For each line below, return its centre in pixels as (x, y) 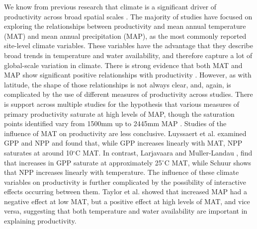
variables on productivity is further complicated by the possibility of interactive (125, 182)
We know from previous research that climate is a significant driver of (110, 6)
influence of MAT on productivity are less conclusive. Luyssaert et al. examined (125, 133)
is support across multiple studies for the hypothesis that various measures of (122, 104)
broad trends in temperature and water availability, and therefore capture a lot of (128, 55)
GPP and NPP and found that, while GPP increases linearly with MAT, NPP (123, 143)
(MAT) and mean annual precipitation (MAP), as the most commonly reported (125, 36)
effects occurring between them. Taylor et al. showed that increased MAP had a (126, 191)
